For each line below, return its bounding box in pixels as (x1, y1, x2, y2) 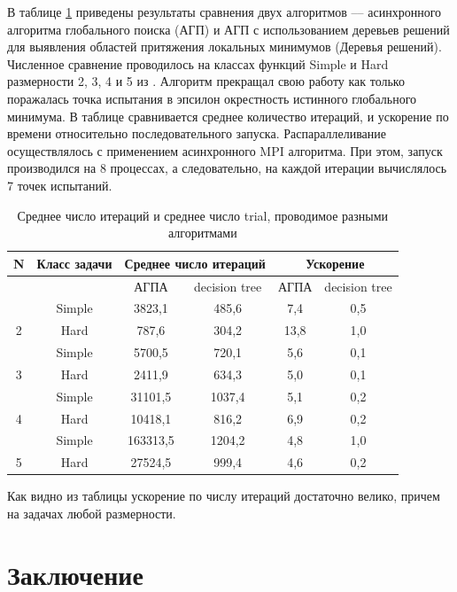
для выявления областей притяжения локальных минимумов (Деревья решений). (7, 37, 442, 56)
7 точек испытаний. (7, 175, 112, 194)
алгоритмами (168, 223, 237, 242)
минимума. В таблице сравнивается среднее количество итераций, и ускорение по (7, 106, 449, 125)
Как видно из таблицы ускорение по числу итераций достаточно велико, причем (7, 487, 440, 505)
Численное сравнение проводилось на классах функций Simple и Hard (7, 54, 389, 73)
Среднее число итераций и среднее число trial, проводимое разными (17, 206, 389, 224)
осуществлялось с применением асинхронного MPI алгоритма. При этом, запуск (7, 141, 443, 160)
